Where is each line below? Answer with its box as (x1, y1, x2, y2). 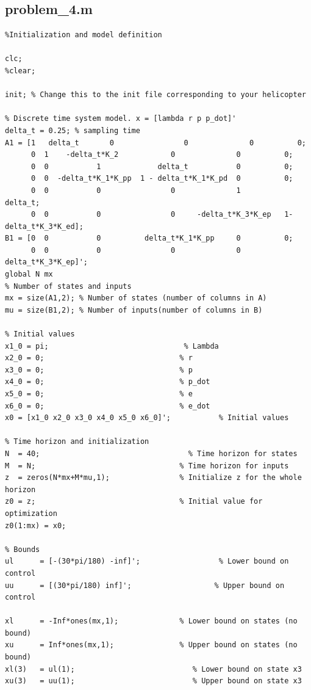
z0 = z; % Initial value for (5, 497, 263, 506)
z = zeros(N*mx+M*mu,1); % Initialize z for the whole (5, 473, 302, 482)
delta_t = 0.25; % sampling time (5, 126, 140, 135)
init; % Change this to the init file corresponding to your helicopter (5, 90, 306, 100)
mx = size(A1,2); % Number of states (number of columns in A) (5, 294, 267, 303)
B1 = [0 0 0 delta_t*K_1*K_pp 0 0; (5, 234, 293, 243)
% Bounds (5, 545, 40, 554)
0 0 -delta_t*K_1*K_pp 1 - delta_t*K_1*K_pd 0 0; (30, 174, 293, 183)
